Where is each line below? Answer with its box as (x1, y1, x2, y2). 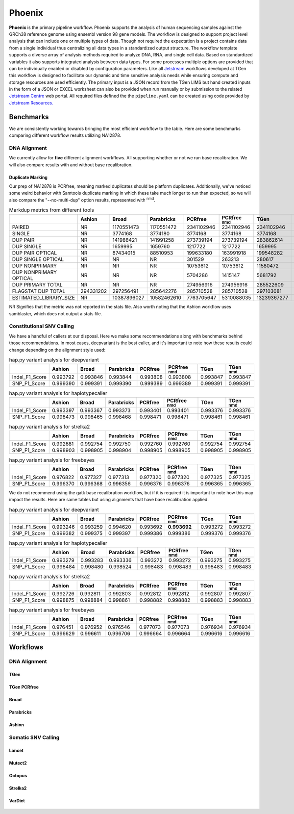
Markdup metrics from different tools (9, 206, 94, 213)
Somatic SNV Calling (9, 734, 60, 740)
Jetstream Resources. (9, 100, 53, 105)
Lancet (9, 747, 24, 753)
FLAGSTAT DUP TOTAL (12, 288, 66, 295)
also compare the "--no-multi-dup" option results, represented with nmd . (9, 196, 155, 203)
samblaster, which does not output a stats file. (9, 310, 102, 316)
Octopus (9, 772, 27, 778)
